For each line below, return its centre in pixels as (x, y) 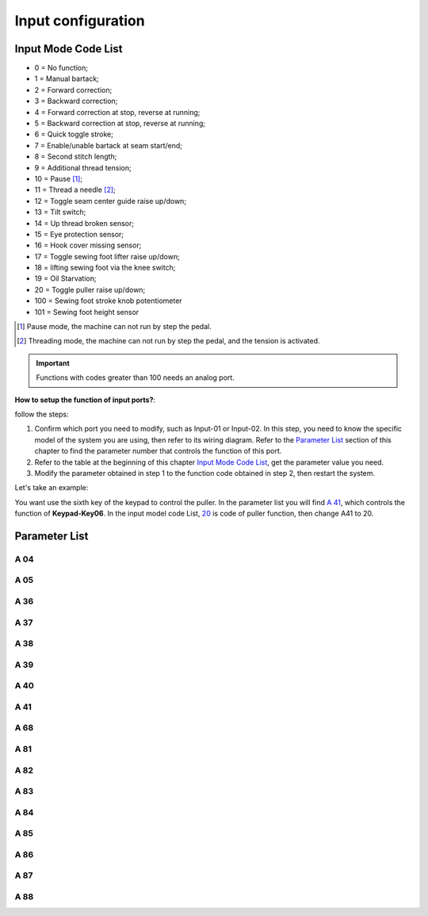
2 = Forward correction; (73, 90)
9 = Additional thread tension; (83, 167)
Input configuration (80, 21)
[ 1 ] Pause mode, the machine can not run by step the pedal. (114, 327)
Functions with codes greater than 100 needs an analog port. (136, 378)
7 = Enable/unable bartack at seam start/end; (108, 145)
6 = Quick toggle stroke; (74, 134)
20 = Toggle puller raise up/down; (90, 289)
